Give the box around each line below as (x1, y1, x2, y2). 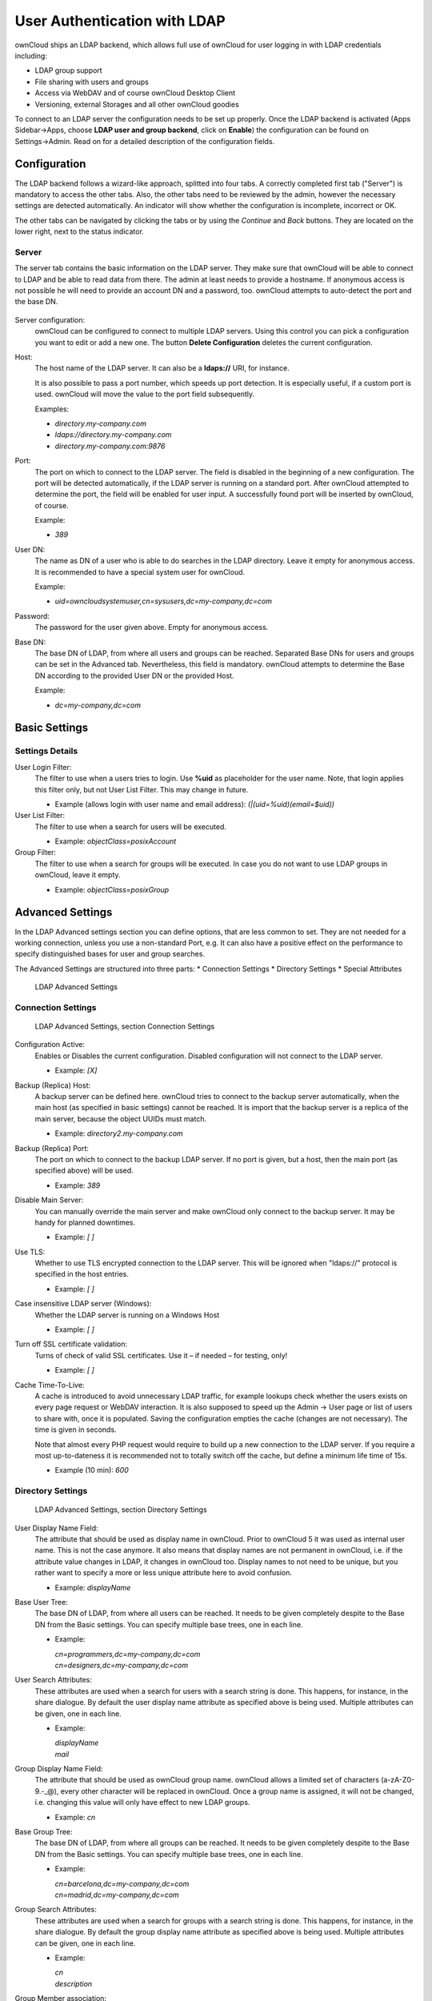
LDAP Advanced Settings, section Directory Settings (34, 1505, 207, 1514)
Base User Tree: (14, 1598, 68, 1607)
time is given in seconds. (34, 1425, 117, 1434)
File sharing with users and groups (34, 77, 150, 86)
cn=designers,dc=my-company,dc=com (54, 1660, 188, 1670)
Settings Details (14, 745, 78, 756)
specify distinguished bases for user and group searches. (14, 949, 206, 959)
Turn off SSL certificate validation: (14, 1339, 128, 1349)
